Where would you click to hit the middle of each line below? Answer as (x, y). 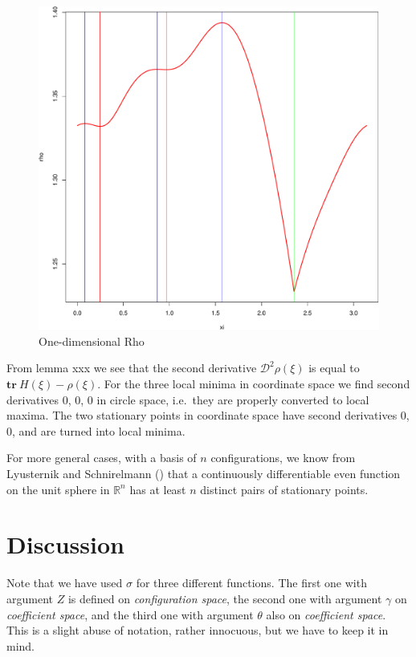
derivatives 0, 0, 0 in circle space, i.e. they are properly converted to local (188, 399)
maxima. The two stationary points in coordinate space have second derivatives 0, (208, 415)
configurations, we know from (283, 458)
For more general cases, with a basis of (102, 458)
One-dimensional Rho (92, 341)
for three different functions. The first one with (251, 583)
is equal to (334, 368)
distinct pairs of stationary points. (284, 489)
